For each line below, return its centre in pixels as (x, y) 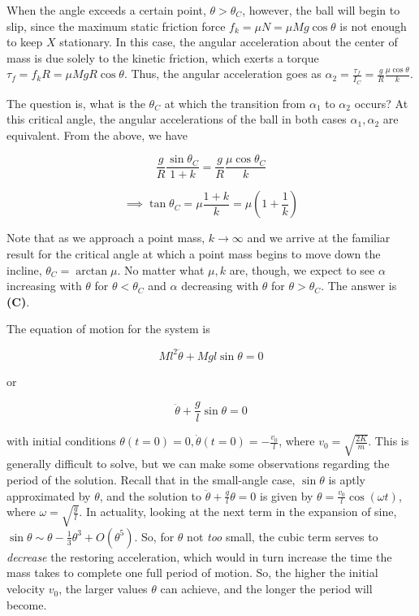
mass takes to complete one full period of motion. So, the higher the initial (192, 573)
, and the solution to (151, 495)
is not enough (373, 26)
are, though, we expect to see (302, 269)
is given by (287, 495)
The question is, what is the (76, 103)
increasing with (44, 286)
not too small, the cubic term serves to (283, 536)
